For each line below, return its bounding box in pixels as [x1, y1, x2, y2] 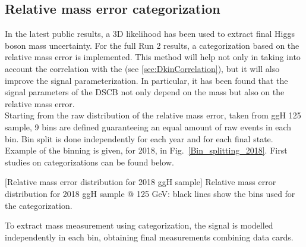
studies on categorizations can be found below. [5, 155, 174, 168]
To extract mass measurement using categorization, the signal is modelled [5, 219, 273, 232]
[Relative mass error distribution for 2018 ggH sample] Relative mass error [5, 176, 276, 188]
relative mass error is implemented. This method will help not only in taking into [5, 51, 301, 63]
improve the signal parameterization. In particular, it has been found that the [5, 74, 288, 86]
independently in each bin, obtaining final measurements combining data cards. [5, 230, 294, 243]
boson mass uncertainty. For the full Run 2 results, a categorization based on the [5, 39, 299, 51]
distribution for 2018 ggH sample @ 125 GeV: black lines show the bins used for [5, 187, 295, 199]
